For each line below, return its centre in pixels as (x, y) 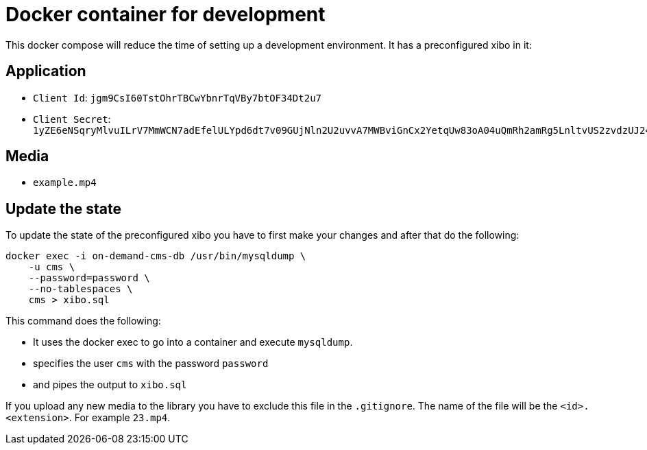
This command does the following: (83, 321)
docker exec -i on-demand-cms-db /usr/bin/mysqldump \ (156, 256)
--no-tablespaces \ (81, 289)
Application (46, 71)
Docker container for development (166, 14)
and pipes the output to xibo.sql (110, 385)
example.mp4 (65, 183)
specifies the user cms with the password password (151, 364)
